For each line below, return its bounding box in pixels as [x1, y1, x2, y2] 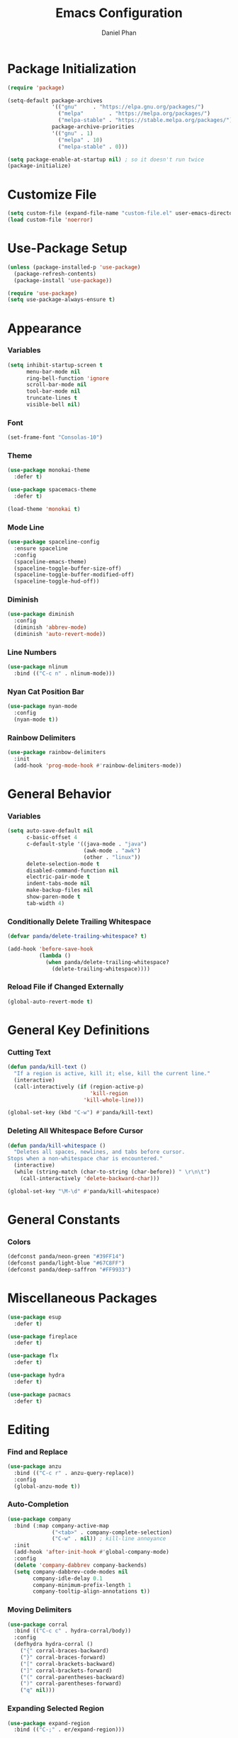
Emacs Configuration [55, 5, 183, 21]
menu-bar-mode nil [25, 368, 81, 375]
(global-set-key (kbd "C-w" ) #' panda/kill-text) [7, 1109, 154, 1116]
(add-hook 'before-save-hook [7, 946, 93, 953]
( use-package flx [7, 1352, 59, 1359]
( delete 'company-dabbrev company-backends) [13, 1562, 147, 1569]
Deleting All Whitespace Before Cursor [7, 1126, 144, 1136]
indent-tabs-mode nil [25, 880, 91, 887]
